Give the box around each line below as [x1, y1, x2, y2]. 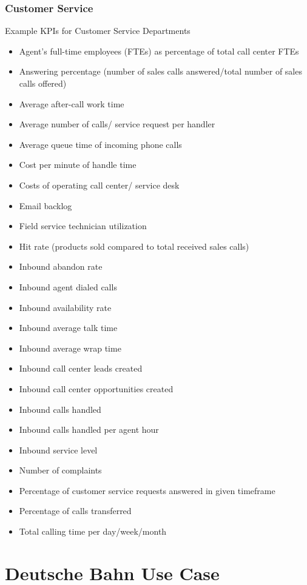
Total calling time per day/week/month [19, 525, 167, 538]
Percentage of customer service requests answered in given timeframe [19, 484, 275, 496]
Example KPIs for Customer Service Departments [5, 24, 191, 37]
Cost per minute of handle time [19, 158, 137, 171]
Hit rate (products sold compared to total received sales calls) [19, 239, 249, 252]
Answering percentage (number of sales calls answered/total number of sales [19, 65, 302, 78]
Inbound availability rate [19, 301, 112, 313]
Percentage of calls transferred [19, 504, 132, 517]
